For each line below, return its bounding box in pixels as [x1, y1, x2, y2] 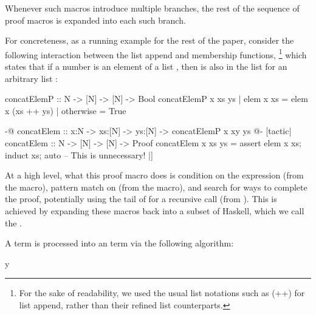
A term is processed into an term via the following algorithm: [5, 237, 234, 249]
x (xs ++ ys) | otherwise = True [5, 104, 126, 117]
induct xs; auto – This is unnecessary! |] [5, 148, 153, 161]
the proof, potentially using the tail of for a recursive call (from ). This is [5, 192, 277, 205]
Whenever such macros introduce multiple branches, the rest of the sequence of [5, 2, 300, 14]
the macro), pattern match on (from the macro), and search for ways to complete [5, 180, 307, 193]
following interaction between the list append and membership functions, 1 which [5, 46, 307, 61]
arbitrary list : [5, 72, 58, 84]
